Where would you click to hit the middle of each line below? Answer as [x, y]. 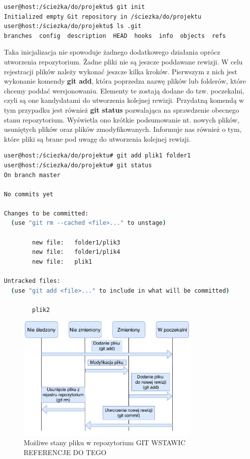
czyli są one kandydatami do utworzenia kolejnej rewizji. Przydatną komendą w [124, 100]
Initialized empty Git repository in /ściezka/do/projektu [103, 16]
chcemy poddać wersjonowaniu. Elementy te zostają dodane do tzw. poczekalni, [124, 90]
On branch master [32, 175]
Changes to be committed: [46, 213]
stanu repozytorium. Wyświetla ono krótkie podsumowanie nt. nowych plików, [122, 119]
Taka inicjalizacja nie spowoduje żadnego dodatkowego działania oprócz [112, 52]
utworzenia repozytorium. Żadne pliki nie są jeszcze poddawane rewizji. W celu [123, 61]
